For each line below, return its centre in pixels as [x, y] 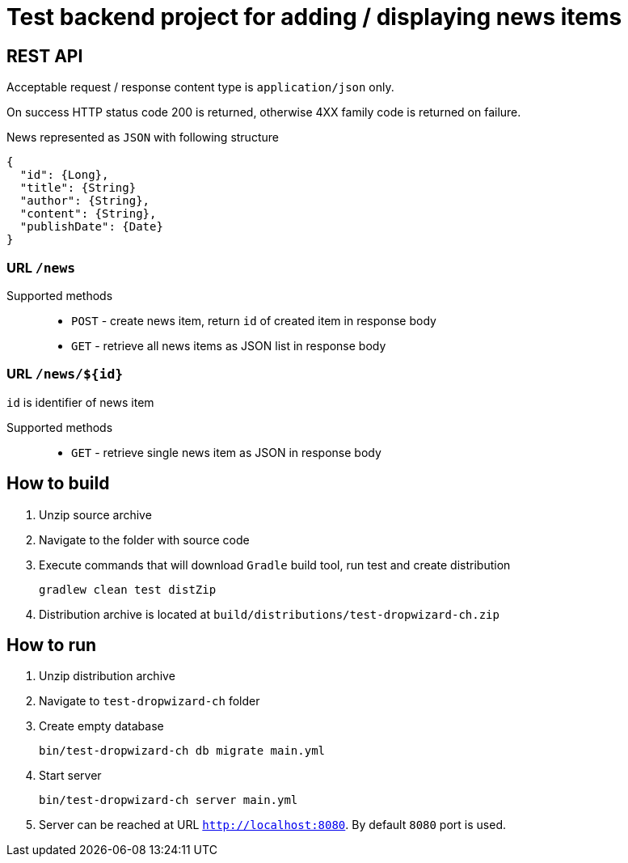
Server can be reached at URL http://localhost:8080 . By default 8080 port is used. [272, 825]
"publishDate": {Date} [91, 227]
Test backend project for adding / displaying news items [314, 17]
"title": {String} [78, 188]
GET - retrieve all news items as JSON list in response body [229, 345]
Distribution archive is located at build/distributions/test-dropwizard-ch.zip [269, 614]
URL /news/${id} [65, 374]
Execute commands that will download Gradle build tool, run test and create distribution [275, 565]
